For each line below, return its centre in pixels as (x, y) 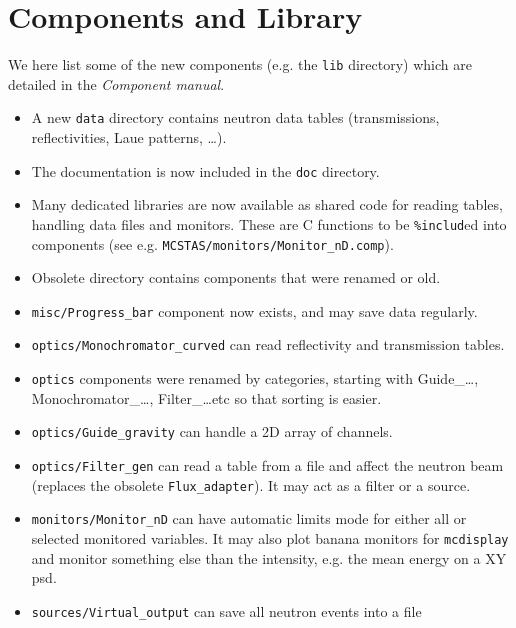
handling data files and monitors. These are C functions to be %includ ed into (269, 223)
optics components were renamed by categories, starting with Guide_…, (255, 378)
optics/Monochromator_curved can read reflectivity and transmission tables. (268, 344)
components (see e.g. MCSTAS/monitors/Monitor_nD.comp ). (212, 243)
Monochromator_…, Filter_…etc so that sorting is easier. (206, 397)
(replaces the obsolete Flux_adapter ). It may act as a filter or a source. (251, 484)
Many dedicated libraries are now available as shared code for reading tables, (267, 204)
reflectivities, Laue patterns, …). (129, 137)
